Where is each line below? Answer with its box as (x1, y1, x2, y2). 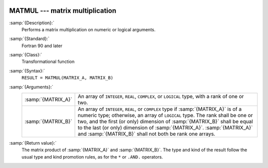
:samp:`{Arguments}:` (9, 84, 54, 90)
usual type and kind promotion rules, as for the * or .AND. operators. (21, 154, 163, 160)
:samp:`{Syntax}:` (9, 67, 45, 74)
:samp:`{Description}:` (9, 20, 55, 26)
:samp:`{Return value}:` (9, 140, 57, 146)
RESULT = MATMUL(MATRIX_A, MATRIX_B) (21, 75, 114, 81)
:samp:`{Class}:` (9, 52, 42, 58)
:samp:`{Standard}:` (9, 36, 50, 42)
